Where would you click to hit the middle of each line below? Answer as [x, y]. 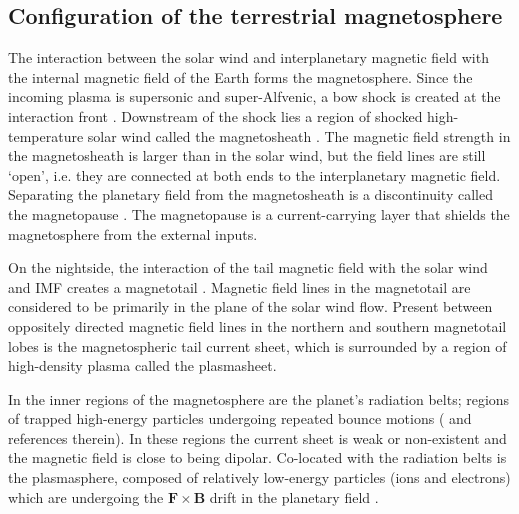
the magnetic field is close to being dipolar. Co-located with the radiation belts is [257, 457]
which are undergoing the [86, 496]
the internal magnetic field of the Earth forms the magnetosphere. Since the [240, 76]
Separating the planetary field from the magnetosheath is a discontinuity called [250, 194]
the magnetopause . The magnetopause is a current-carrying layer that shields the [259, 213]
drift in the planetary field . [294, 496]
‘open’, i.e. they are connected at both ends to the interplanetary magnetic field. [254, 174]
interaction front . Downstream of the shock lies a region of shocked [215, 115]
